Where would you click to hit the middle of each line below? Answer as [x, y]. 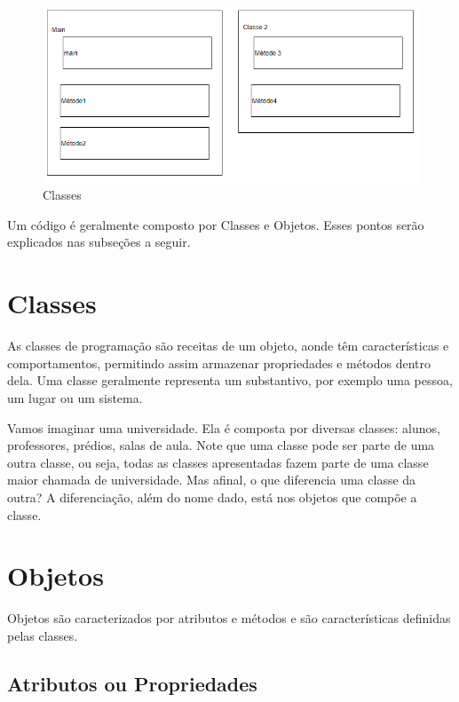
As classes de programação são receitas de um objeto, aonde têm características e [228, 346]
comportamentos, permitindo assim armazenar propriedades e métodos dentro [219, 363]
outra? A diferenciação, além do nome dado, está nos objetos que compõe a [212, 497]
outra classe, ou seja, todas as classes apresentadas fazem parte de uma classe [218, 462]
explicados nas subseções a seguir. [99, 242]
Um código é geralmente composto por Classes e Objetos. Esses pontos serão [216, 224]
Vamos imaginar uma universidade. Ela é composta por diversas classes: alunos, [224, 427]
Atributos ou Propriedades [132, 683]
